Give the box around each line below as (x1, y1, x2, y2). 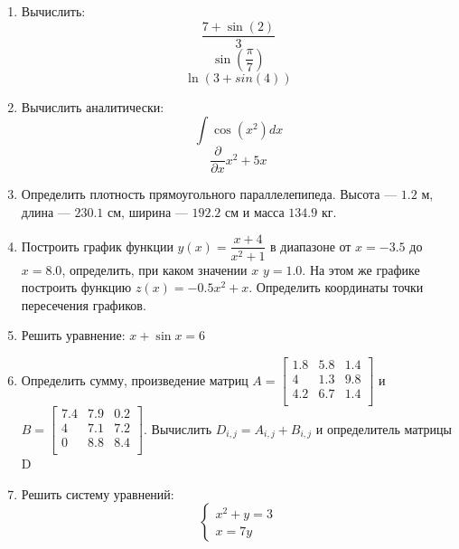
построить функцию (21, 278, 132, 297)
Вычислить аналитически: (21, 97, 164, 116)
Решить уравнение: (21, 326, 126, 345)
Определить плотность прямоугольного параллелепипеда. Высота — (21, 185, 398, 204)
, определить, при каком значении (61, 260, 248, 279)
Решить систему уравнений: (21, 484, 174, 503)
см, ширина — (108, 202, 188, 221)
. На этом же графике (302, 260, 420, 279)
